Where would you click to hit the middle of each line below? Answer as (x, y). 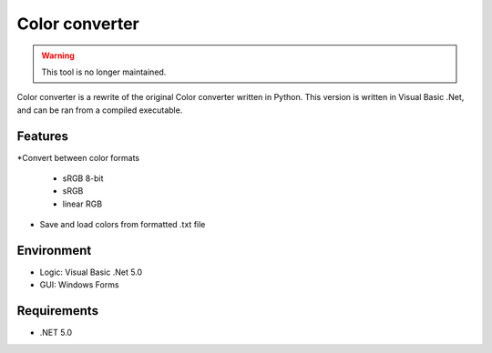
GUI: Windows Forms (79, 285)
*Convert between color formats (78, 157)
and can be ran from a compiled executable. (100, 110)
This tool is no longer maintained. (104, 72)
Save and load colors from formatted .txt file (123, 225)
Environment (54, 251)
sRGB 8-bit (83, 178)
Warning (58, 55)
